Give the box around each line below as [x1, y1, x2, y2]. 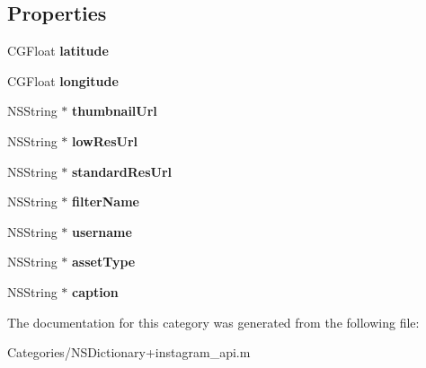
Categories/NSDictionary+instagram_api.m [7, 343, 251, 362]
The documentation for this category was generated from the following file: [7, 312, 420, 331]
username [72, 222, 132, 241]
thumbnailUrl [72, 101, 157, 120]
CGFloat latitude [7, 41, 109, 60]
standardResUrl [72, 162, 173, 180]
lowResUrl [72, 131, 138, 150]
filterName [72, 192, 139, 211]
